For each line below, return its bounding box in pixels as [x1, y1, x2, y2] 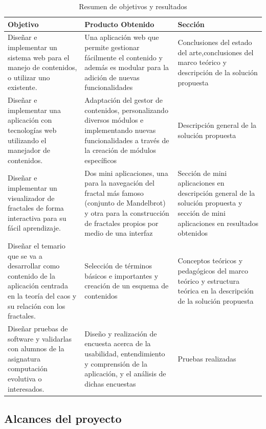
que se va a [8, 250, 42, 261]
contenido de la [8, 270, 55, 281]
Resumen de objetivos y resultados [79, 1, 187, 11]
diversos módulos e [84, 115, 144, 125]
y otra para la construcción [84, 208, 169, 218]
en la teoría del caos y [8, 290, 77, 301]
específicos [84, 154, 117, 165]
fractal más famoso [84, 187, 144, 198]
